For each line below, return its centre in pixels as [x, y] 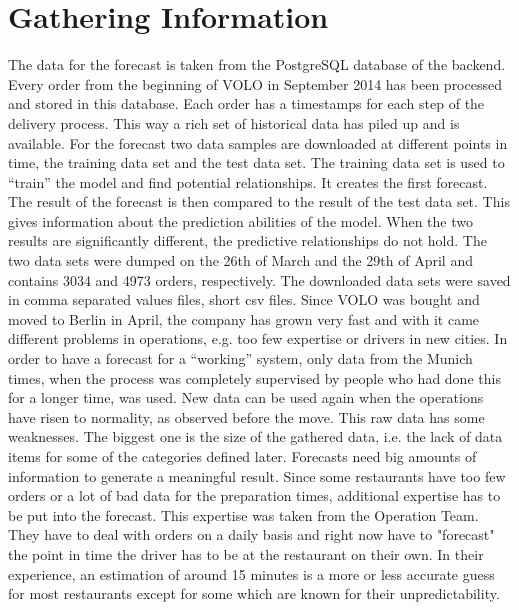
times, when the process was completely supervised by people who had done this [254, 377]
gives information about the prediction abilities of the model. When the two [240, 220]
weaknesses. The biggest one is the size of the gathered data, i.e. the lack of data [255, 436]
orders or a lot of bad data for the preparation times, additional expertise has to [254, 495]
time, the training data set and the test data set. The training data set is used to [256, 162]
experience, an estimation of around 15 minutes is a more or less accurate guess [251, 573]
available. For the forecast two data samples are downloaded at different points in [258, 142]
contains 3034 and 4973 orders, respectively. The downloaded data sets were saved [259, 279]
